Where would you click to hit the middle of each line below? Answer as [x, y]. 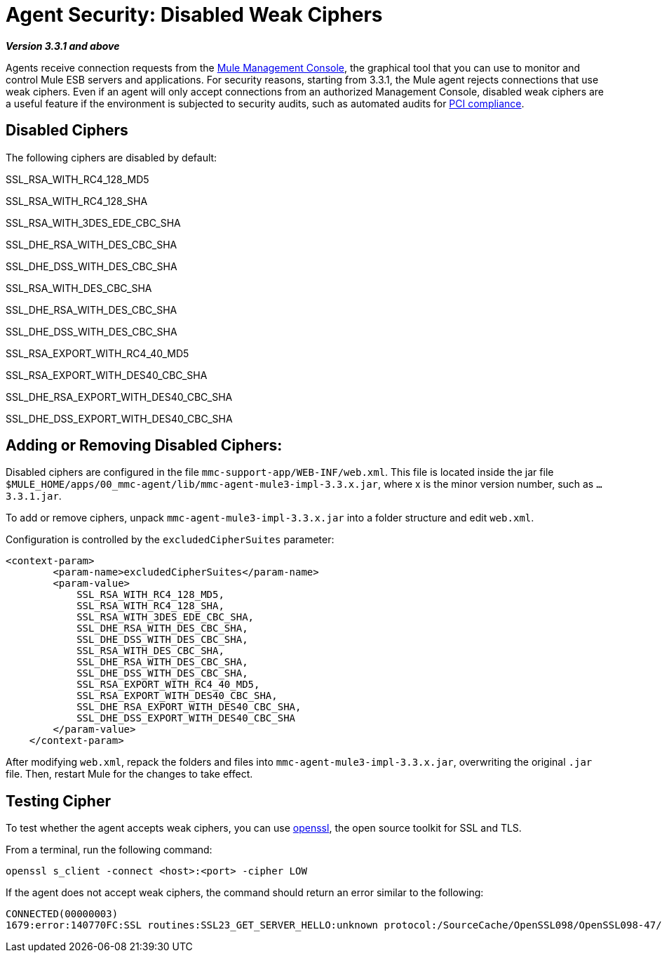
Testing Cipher [58, 801]
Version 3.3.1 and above [63, 46]
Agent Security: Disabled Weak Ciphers [194, 15]
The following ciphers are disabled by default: [112, 157]
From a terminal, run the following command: [109, 850]
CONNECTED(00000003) [62, 914]
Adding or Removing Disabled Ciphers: [144, 446]
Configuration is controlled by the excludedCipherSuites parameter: [170, 540]
